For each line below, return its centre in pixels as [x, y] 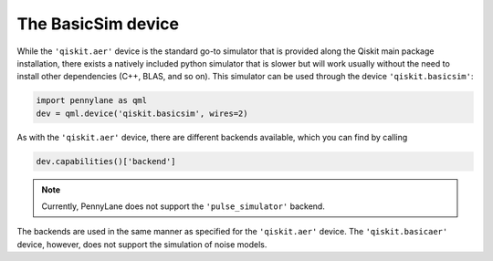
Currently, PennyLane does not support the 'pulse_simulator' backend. [184, 206]
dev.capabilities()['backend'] [106, 161]
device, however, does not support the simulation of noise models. [142, 244]
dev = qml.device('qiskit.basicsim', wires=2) [142, 113]
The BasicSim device [98, 24]
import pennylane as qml [92, 101]
